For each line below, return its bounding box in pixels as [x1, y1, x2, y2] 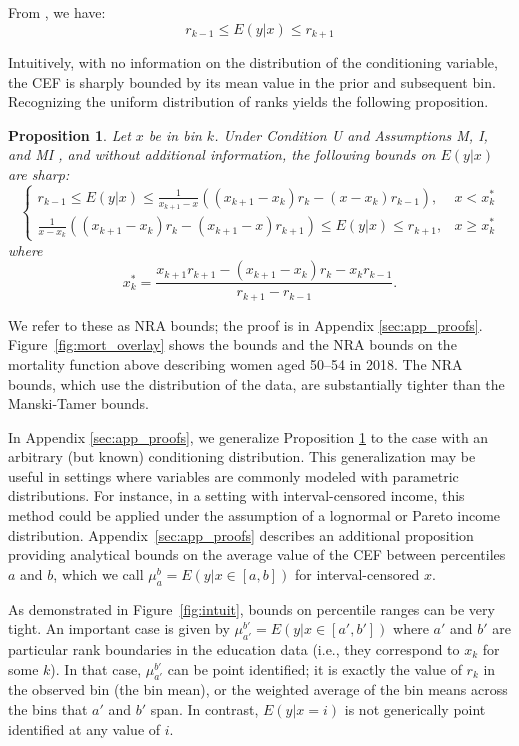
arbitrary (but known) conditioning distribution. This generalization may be [8, 446, 476, 467]
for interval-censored [294, 563, 420, 584]
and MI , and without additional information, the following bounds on [8, 144, 436, 165]
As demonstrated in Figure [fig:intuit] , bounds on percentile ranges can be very [8, 598, 495, 619]
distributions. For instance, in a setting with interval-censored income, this [8, 485, 465, 506]
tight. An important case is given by [8, 618, 230, 639]
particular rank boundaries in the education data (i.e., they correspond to [8, 639, 460, 660]
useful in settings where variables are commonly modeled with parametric [8, 465, 459, 486]
